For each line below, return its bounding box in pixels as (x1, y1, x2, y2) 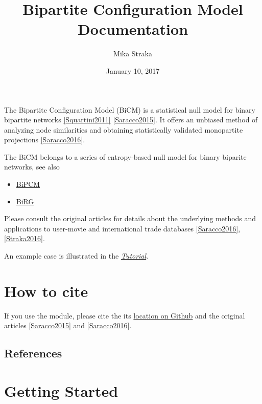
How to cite (4, 280, 88, 301)
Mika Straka (113, 48, 152, 59)
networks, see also (4, 161, 60, 172)
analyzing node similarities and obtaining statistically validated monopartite (4, 124, 243, 135)
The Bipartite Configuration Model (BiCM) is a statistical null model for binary (4, 104, 255, 115)
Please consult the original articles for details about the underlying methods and (4, 213, 256, 224)
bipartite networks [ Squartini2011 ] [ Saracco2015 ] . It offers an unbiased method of (4, 114, 258, 125)
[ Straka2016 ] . (4, 233, 45, 244)
